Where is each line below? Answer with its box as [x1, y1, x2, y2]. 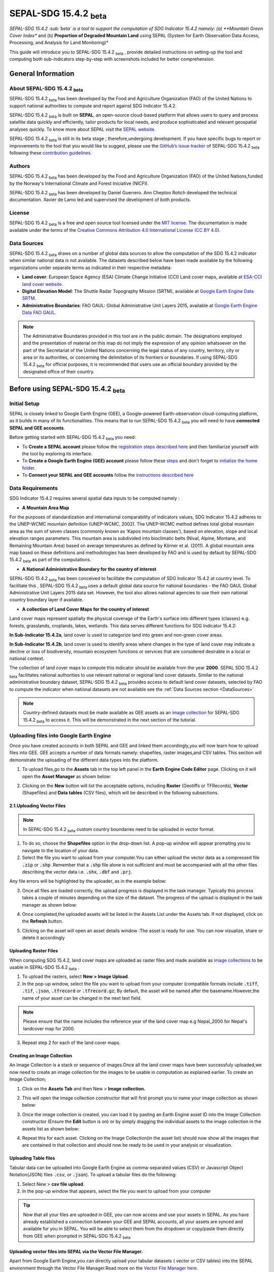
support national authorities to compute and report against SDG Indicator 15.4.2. [9, 102, 177, 109]
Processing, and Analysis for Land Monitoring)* [9, 40, 109, 46]
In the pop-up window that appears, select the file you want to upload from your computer [22, 1188, 211, 1194]
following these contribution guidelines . [9, 150, 92, 156]
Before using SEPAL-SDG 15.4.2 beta [9, 384, 125, 394]
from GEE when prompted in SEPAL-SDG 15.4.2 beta [23, 1233, 131, 1240]
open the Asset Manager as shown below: [22, 773, 112, 779]
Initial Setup [9, 400, 40, 407]
